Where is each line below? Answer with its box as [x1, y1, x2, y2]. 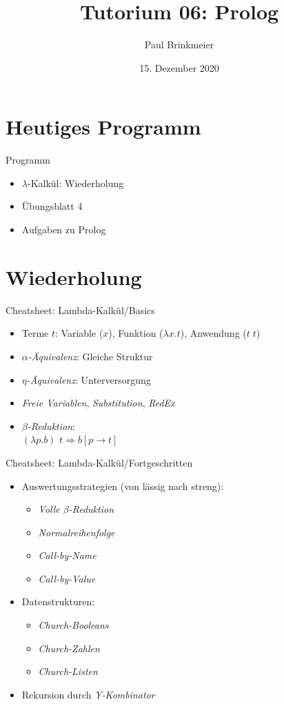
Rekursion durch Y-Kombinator [21, 687, 155, 701]
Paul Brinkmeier [144, 37, 214, 52]
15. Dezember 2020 [139, 60, 219, 75]
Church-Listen [38, 664, 98, 678]
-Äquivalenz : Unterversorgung [26, 372, 151, 387]
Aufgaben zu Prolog [21, 222, 106, 237]
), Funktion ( [108, 326, 163, 340]
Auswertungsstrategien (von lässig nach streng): [21, 478, 224, 493]
